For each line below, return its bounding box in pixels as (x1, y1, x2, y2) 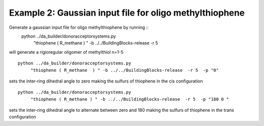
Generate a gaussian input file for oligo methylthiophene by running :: (9, 24, 149, 30)
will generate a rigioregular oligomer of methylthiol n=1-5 (9, 49, 124, 55)
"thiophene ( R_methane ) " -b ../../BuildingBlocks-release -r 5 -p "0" (30, 67, 219, 73)
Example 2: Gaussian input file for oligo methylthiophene (9, 7, 245, 18)
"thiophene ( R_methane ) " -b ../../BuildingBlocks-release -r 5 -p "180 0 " (30, 96, 229, 102)
